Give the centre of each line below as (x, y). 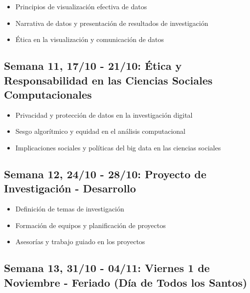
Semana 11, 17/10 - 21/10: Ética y (93, 66)
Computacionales (48, 94)
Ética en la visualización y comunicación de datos (90, 39)
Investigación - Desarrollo (70, 188)
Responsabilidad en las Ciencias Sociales (108, 80)
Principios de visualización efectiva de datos (81, 6)
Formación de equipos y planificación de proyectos (91, 225)
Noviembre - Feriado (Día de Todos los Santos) (126, 282)
